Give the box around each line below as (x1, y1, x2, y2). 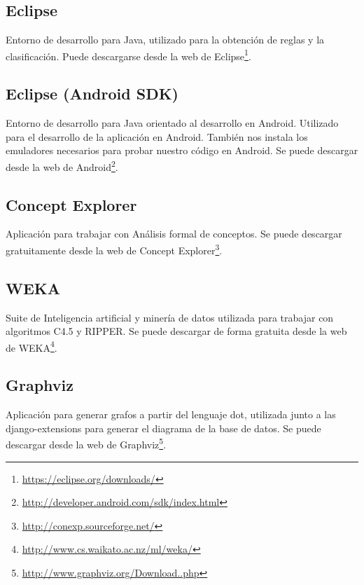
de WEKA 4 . (6, 338, 57, 355)
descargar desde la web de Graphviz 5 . (6, 435, 167, 452)
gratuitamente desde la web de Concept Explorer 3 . (6, 241, 223, 257)
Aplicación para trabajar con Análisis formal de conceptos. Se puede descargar (6, 226, 342, 241)
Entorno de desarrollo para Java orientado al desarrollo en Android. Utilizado (6, 116, 339, 130)
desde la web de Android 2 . (6, 158, 118, 174)
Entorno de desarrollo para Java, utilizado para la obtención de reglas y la (6, 32, 325, 47)
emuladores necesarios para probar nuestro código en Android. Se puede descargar (6, 143, 358, 158)
